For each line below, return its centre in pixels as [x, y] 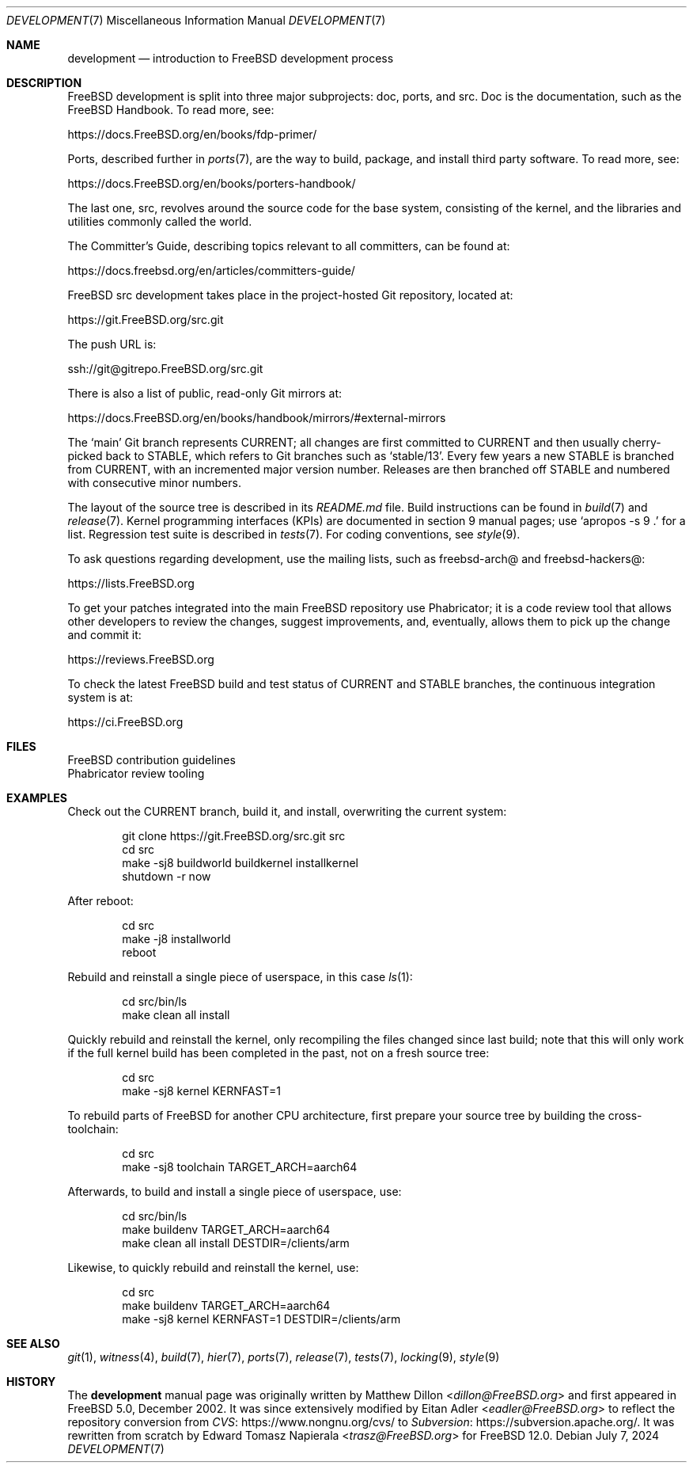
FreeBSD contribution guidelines [151, 760]
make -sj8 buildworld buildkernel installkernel [240, 863]
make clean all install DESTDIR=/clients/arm [236, 1243]
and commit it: [104, 635]
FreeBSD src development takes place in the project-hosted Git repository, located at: [290, 295]
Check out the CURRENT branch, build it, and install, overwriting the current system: [287, 811]
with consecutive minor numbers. [154, 483]
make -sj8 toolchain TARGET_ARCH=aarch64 [240, 1167]
